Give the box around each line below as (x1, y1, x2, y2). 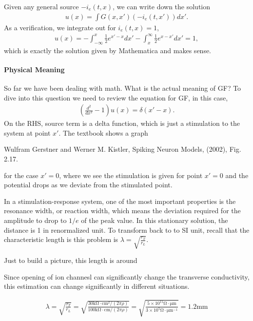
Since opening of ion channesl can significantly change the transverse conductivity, (4, 271, 250, 281)
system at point (4, 127, 51, 138)
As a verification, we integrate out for (4, 22, 116, 32)
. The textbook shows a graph (58, 127, 148, 138)
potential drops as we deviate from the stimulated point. (4, 180, 173, 190)
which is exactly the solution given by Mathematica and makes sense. (4, 45, 212, 55)
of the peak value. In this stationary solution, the (81, 215, 228, 225)
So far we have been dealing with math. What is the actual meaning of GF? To (4, 82, 241, 93)
